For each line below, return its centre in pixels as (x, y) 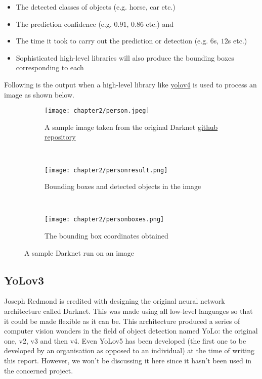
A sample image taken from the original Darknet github (131, 127)
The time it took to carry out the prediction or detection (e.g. (112, 41)
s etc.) (237, 41)
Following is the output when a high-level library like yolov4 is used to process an (130, 84)
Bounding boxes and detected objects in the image (123, 186)
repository (60, 137)
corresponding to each (50, 67)
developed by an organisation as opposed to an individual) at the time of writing (129, 350)
